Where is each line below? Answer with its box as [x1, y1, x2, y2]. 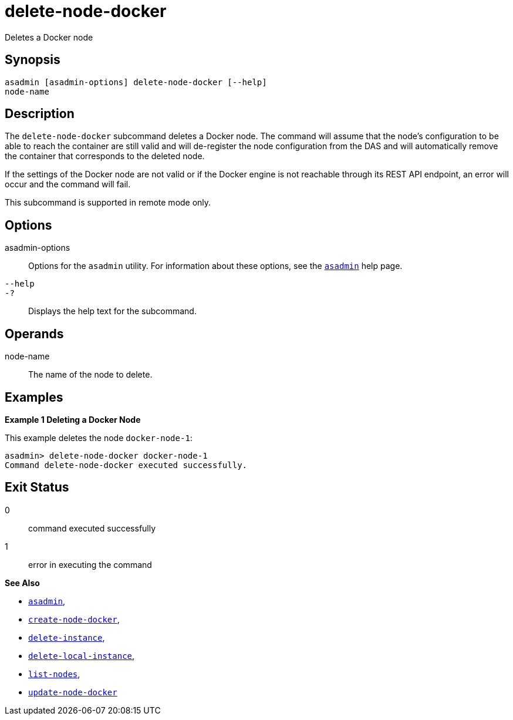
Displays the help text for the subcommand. [28, 306, 197, 317]
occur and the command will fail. [5, 179, 131, 190]
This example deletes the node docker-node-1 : [5, 432, 193, 443]
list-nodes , [28, 668, 80, 679]
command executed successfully [28, 523, 156, 533]
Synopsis [5, 52, 60, 68]
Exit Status [5, 480, 69, 495]
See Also [5, 577, 40, 588]
